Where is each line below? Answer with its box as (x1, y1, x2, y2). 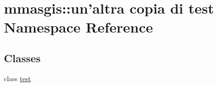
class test (4, 73, 31, 83)
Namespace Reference (4, 17, 153, 37)
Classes (4, 50, 41, 65)
